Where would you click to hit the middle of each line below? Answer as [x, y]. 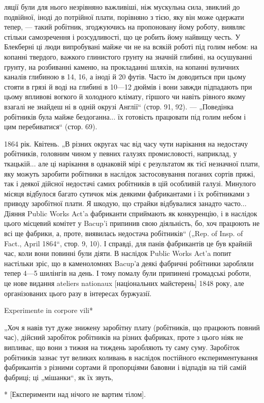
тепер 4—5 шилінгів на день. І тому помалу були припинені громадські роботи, [128, 273]
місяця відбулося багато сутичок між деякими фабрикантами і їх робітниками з [127, 193]
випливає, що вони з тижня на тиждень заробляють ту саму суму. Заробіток [122, 347]
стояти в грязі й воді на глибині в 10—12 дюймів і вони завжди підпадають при [128, 86]
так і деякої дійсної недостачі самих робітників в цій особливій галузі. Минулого [130, 183]
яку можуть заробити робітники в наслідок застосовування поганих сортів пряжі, [130, 173]
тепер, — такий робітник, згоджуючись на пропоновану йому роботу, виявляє [125, 27]
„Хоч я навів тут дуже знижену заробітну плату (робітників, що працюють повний [132, 327]
